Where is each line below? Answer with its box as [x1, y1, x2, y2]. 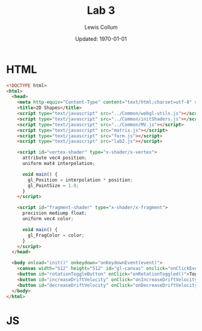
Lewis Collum [84, 23, 118, 31]
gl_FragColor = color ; [28, 232, 85, 238]
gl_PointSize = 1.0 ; [28, 182, 79, 188]
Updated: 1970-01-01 [75, 35, 127, 42]
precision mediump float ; [22, 210, 87, 217]
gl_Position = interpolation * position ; [28, 177, 133, 183]
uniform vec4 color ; [22, 216, 74, 222]
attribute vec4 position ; [22, 155, 87, 161]
